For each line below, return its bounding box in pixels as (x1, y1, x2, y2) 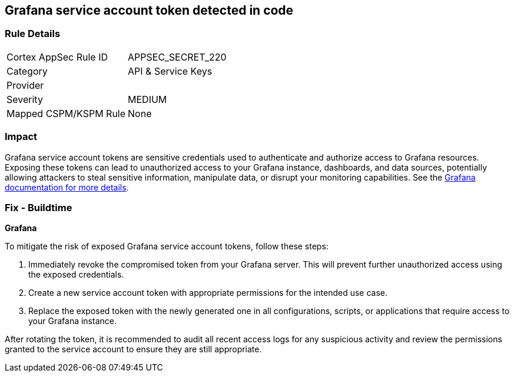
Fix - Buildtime (5, 201, 72, 213)
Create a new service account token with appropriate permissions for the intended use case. (28, 288, 387, 298)
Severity (6, 93, 43, 105)
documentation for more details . (5, 182, 129, 192)
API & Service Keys (128, 65, 213, 77)
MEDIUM (128, 93, 167, 105)
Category (6, 65, 48, 77)
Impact (5, 131, 38, 143)
